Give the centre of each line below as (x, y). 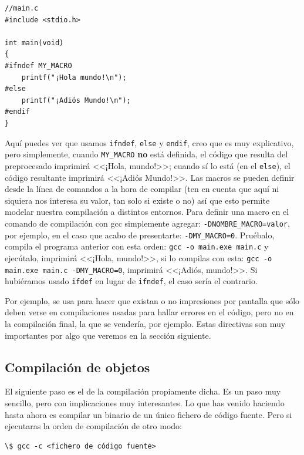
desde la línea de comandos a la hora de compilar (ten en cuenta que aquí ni (142, 189)
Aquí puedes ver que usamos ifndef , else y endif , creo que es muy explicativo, (149, 142)
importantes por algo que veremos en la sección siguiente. (108, 335)
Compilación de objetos (77, 367)
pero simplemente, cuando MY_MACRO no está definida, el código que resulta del (146, 154)
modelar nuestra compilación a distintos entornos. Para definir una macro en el (147, 212)
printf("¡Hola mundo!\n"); (74, 77)
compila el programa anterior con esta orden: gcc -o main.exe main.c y (137, 246)
